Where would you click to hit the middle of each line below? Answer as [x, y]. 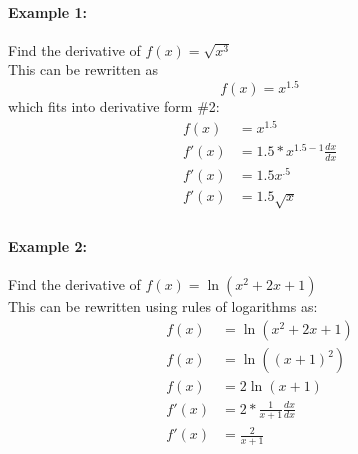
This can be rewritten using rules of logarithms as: [163, 306]
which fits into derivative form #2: [114, 106]
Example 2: [47, 246]
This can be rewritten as [83, 69]
